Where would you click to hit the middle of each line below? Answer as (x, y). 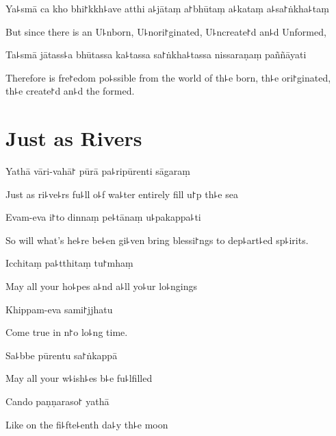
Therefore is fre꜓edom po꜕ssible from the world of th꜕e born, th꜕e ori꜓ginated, (168, 77)
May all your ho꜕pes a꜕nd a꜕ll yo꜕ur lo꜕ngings (101, 286)
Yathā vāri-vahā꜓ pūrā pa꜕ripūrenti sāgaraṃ (98, 171)
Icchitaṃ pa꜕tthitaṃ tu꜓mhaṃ (69, 263)
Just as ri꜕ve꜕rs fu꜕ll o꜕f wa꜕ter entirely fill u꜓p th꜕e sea (122, 194)
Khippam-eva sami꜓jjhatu (59, 309)
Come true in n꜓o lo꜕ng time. (67, 332)
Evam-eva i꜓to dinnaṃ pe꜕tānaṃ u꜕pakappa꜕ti (103, 217)
